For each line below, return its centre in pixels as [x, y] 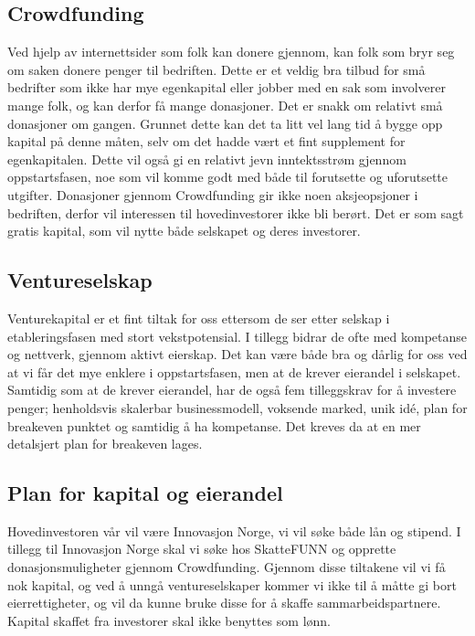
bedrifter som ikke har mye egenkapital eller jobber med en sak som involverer [227, 87]
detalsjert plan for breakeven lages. [105, 444]
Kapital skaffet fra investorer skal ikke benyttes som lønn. [169, 620]
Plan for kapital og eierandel [145, 493]
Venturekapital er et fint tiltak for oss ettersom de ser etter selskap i [199, 318]
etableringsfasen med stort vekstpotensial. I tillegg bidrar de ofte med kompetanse [237, 336]
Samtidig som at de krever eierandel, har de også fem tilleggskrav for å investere [232, 390]
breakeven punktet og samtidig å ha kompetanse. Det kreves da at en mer [214, 425]
